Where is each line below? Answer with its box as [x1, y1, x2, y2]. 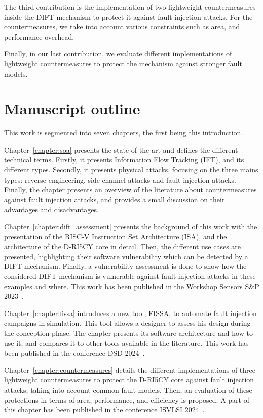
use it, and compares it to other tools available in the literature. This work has [4, 337, 249, 348]
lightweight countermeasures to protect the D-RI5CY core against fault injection [4, 374, 254, 385]
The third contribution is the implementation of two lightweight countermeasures [4, 2, 256, 12]
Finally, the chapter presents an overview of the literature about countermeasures [4, 184, 257, 195]
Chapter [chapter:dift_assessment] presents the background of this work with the [4, 221, 257, 232]
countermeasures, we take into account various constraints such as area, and [4, 21, 240, 32]
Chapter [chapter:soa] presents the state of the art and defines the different [4, 144, 238, 155]
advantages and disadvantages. [4, 204, 99, 215]
